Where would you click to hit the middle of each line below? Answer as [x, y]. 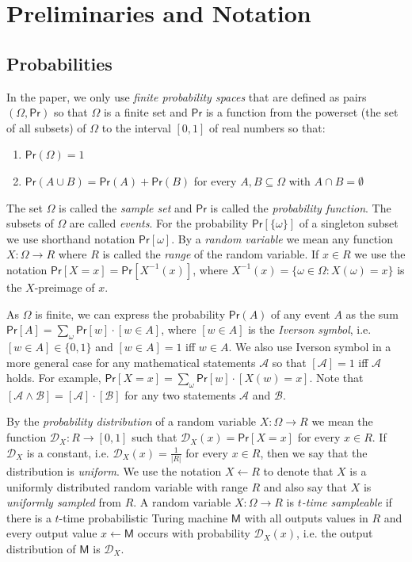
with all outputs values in [306, 517]
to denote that [298, 470]
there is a [29, 517]
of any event [301, 313]
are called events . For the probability [159, 223]
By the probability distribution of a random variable [132, 421]
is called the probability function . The [301, 207]
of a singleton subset [349, 223]
